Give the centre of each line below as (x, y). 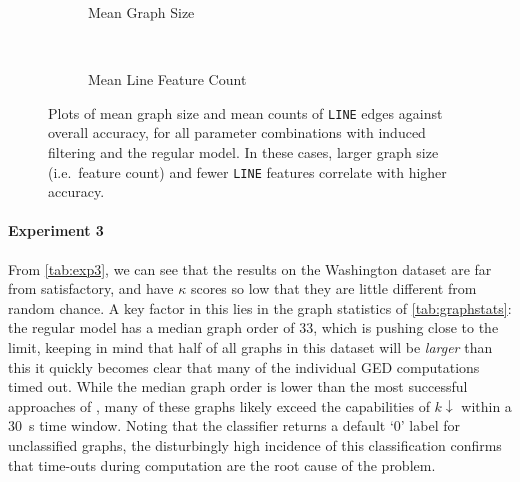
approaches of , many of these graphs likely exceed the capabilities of (219, 405)
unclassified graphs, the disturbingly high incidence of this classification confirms (255, 445)
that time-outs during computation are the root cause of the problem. (222, 464)
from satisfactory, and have (91, 288)
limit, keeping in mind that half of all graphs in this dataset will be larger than (250, 347)
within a (486, 405)
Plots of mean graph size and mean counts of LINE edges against (245, 112)
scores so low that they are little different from (333, 288)
